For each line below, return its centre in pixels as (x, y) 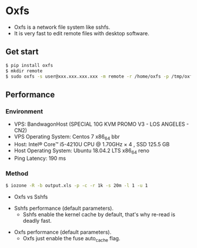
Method (17, 173)
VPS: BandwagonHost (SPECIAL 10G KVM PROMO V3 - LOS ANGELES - (101, 124)
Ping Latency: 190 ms (40, 158)
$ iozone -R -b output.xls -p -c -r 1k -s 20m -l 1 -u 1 (77, 185)
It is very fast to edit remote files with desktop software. (81, 33)
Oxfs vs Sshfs (31, 197)
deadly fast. (37, 220)
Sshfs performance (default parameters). (64, 208)
